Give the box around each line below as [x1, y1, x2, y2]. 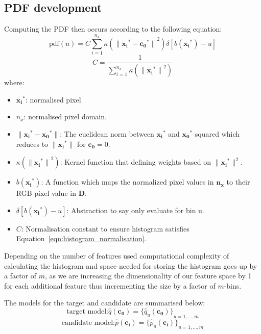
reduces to [16, 138, 49, 149]
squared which [195, 129, 240, 139]
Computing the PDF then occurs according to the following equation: [4, 23, 222, 34]
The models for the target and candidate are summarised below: [4, 297, 205, 308]
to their [226, 176, 250, 187]
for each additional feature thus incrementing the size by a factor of [4, 280, 216, 291]
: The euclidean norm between [60, 129, 154, 139]
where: [4, 77, 25, 88]
